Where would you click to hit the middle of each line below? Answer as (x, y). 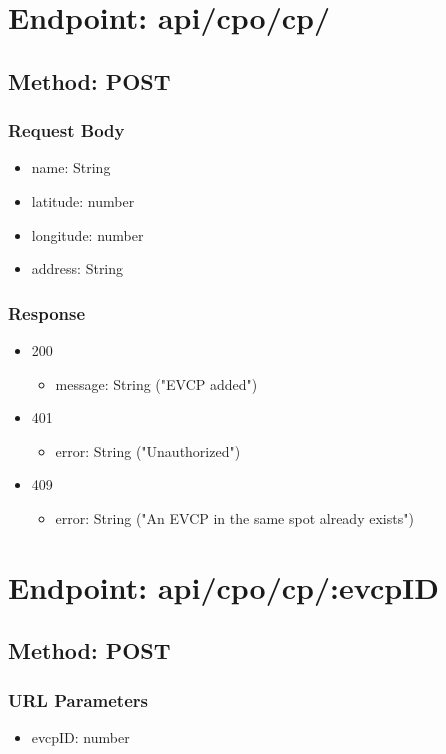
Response (47, 312)
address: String (77, 268)
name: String (71, 167)
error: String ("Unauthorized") (148, 450)
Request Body (66, 130)
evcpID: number (80, 736)
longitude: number (87, 234)
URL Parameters (78, 699)
